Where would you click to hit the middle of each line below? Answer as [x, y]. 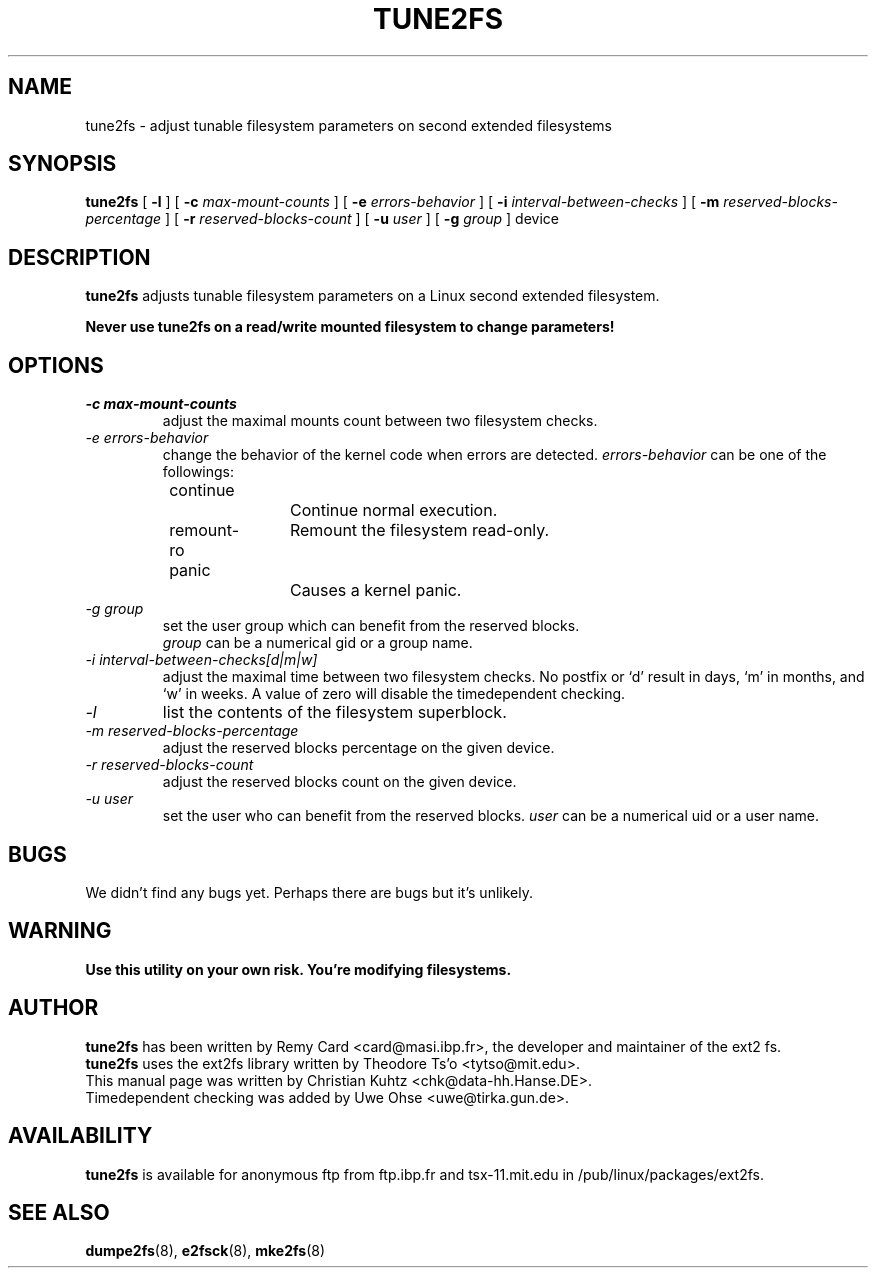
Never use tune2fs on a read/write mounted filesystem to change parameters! [350, 327]
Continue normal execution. [393, 510]
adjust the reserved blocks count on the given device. [339, 782]
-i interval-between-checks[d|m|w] [201, 660]
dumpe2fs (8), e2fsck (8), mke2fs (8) [205, 1251]
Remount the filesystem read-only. [419, 530]
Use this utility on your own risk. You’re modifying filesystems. [298, 969]
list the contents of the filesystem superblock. [334, 712]
